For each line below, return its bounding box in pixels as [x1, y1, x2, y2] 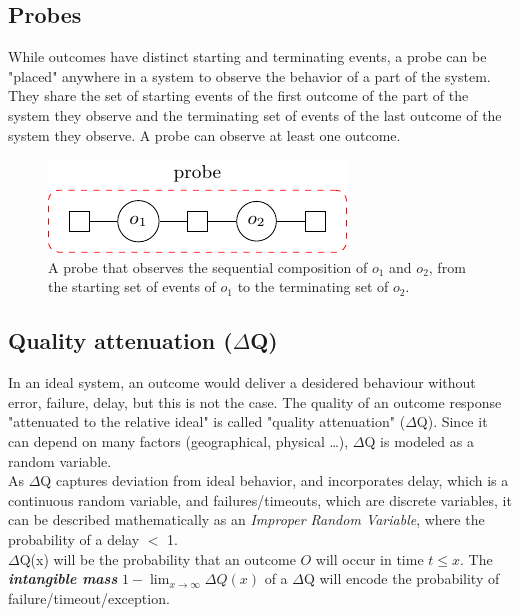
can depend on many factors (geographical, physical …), [8, 430, 349, 451]
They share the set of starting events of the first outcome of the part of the [8, 85, 469, 106]
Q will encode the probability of [303, 568, 500, 589]
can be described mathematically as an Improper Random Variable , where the [8, 509, 485, 530]
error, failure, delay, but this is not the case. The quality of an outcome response [8, 391, 502, 412]
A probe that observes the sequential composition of [48, 256, 368, 277]
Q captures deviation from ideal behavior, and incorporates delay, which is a [40, 470, 509, 491]
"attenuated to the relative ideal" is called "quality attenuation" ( [8, 411, 406, 432]
